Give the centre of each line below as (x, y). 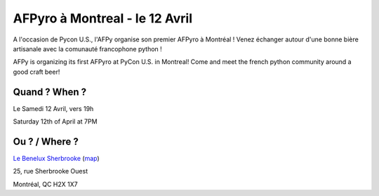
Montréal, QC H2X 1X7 (45, 184)
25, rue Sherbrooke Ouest (50, 171)
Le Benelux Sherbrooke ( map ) (56, 158)
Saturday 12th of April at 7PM (55, 122)
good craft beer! (36, 72)
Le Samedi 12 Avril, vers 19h (53, 108)
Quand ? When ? (50, 92)
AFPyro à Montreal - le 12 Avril (103, 18)
